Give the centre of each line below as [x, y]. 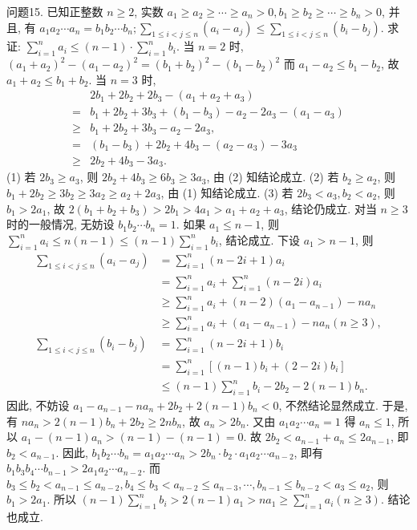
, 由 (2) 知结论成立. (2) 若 [273, 177]
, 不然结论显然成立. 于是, [343, 405]
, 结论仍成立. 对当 [330, 208]
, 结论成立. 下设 [259, 239]
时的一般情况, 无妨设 [61, 224]
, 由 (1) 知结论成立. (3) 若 [227, 193]
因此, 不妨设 [38, 405]
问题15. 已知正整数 [55, 11]
